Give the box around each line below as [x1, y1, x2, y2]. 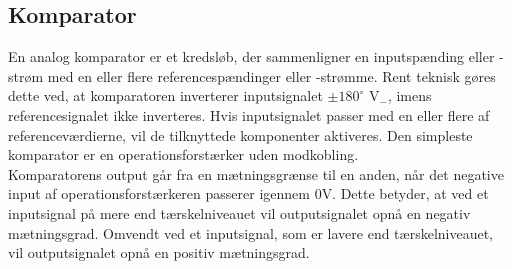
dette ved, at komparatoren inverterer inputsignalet [8, 85, 323, 106]
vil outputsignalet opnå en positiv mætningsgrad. [8, 242, 310, 263]
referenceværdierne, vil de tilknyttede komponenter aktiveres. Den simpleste [8, 124, 473, 145]
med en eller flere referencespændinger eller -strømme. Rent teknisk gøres [47, 65, 496, 86]
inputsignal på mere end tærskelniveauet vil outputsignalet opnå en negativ [8, 202, 471, 223]
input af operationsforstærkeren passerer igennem [8, 183, 310, 204]
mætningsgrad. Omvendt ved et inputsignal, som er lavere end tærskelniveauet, [8, 222, 494, 243]
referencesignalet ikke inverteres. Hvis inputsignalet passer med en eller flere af [8, 104, 490, 125]
